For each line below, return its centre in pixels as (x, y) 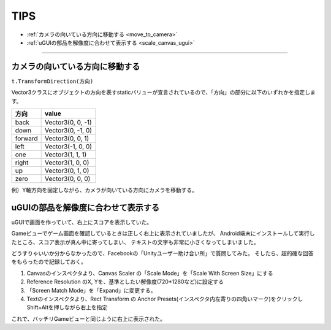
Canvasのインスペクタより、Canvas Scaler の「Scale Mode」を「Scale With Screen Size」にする (150, 273)
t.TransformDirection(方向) (52, 81)
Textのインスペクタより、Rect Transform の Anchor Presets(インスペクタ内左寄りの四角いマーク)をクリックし (165, 299)
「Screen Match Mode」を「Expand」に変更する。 (91, 290)
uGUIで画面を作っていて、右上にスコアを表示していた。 (82, 222)
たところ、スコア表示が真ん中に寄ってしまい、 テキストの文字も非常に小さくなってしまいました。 (135, 242)
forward (26, 139)
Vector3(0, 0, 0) (68, 179)
